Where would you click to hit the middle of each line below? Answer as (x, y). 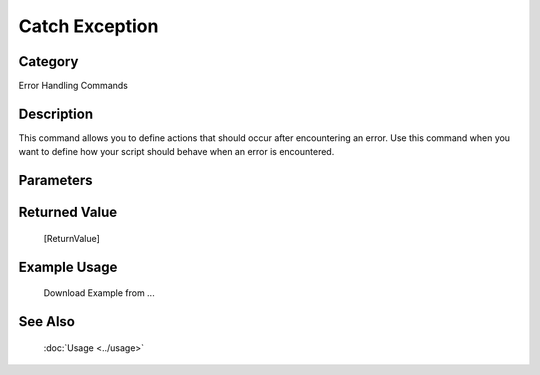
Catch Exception (88, 26)
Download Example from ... (99, 293)
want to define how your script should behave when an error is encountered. (176, 152)
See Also (46, 321)
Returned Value (68, 212)
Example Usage (68, 266)
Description (56, 113)
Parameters (55, 180)
